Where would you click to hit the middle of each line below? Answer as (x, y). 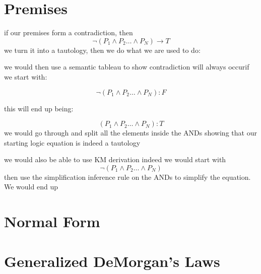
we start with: (26, 76)
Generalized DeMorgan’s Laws (112, 261)
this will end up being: (39, 108)
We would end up (31, 187)
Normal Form (52, 221)
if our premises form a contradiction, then (69, 32)
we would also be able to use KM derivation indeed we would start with (115, 159)
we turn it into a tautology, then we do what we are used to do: (102, 50)
